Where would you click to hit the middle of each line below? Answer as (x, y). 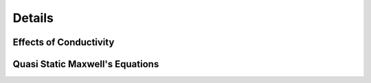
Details (33, 18)
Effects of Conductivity (64, 42)
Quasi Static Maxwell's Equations (86, 64)
